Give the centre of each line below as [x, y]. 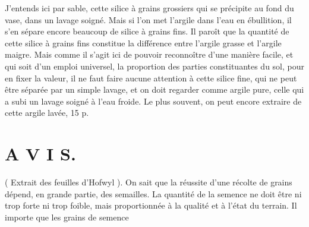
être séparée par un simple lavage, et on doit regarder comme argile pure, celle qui [154, 89]
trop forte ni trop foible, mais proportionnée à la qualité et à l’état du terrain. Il [151, 205]
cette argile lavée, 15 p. [47, 113]
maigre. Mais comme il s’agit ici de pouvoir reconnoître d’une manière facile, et [149, 54]
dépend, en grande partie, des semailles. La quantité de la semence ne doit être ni [153, 193]
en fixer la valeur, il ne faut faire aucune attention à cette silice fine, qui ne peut [151, 78]
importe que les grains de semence [67, 217]
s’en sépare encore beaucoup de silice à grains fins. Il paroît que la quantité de [147, 31]
